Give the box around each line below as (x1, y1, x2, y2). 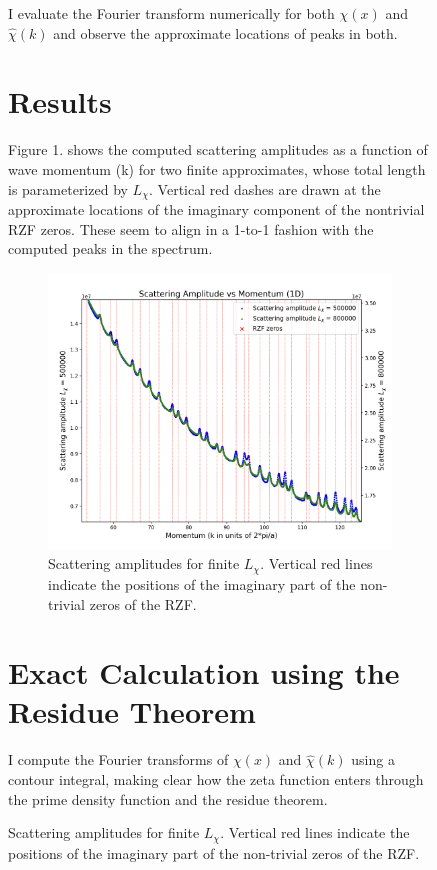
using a (351, 749, 395, 770)
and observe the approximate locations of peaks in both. (53, 22, 398, 43)
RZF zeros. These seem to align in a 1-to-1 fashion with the (8, 218, 374, 239)
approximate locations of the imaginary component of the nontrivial (8, 198, 425, 219)
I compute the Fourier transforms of (8, 749, 229, 770)
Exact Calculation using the (8, 652, 400, 693)
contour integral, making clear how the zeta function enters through (8, 769, 424, 790)
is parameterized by (8, 178, 128, 199)
